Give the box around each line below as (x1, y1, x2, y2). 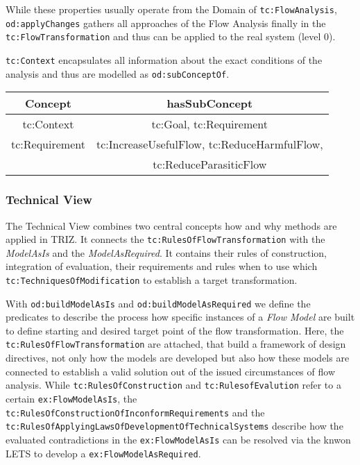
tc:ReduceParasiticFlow (153, 156, 267, 173)
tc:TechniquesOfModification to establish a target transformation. (6, 272, 298, 287)
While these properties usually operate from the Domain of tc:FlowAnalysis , (6, 2, 337, 16)
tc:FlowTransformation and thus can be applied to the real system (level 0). (6, 29, 336, 44)
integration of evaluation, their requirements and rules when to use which (6, 259, 318, 273)
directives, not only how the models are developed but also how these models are (6, 350, 350, 365)
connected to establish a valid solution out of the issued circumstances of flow (6, 364, 335, 378)
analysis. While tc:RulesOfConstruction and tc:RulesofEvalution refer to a (6, 378, 341, 392)
